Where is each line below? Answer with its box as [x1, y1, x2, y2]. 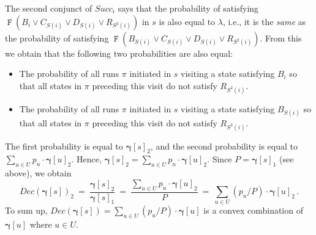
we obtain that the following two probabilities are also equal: [5, 46, 233, 59]
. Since [207, 153, 232, 165]
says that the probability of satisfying [118, 2, 259, 14]
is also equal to [159, 15, 216, 27]
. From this [260, 31, 302, 44]
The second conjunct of [5, 2, 92, 14]
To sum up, [5, 204, 48, 217]
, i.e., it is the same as [222, 15, 306, 27]
